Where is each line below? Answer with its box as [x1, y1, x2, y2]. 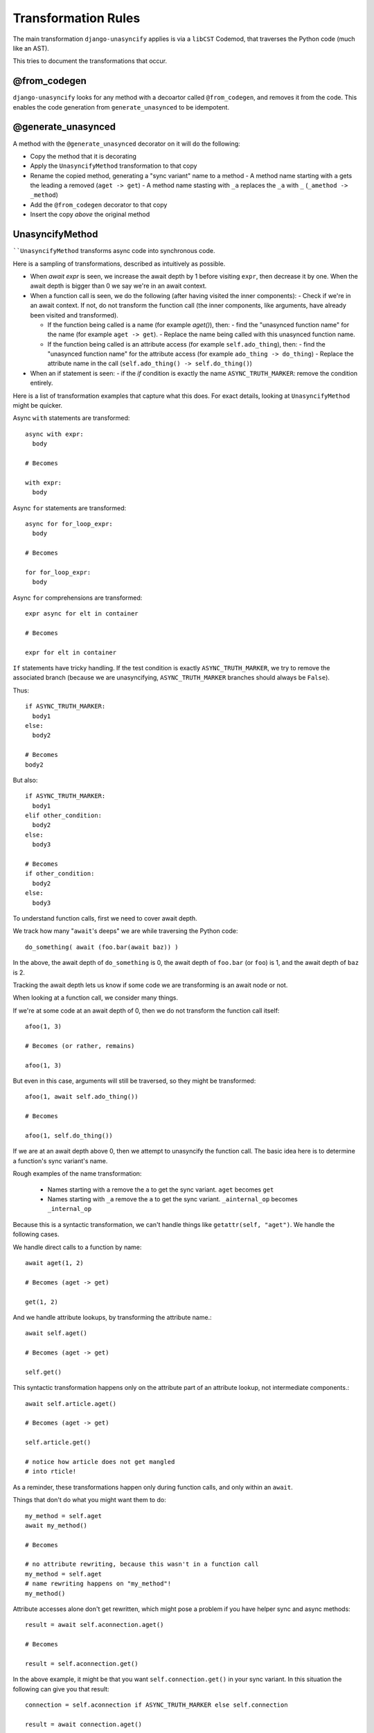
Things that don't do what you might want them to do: [12, 1496, 166, 1504]
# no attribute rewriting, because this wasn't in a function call [25, 1560, 259, 1568]
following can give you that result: [12, 1684, 110, 1693]
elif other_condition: [25, 812, 103, 819]
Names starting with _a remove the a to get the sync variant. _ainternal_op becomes [47, 1194, 298, 1203]
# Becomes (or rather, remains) [25, 1042, 135, 1050]
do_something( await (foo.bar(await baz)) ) [25, 943, 179, 951]
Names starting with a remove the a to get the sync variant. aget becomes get [47, 1185, 274, 1194]
